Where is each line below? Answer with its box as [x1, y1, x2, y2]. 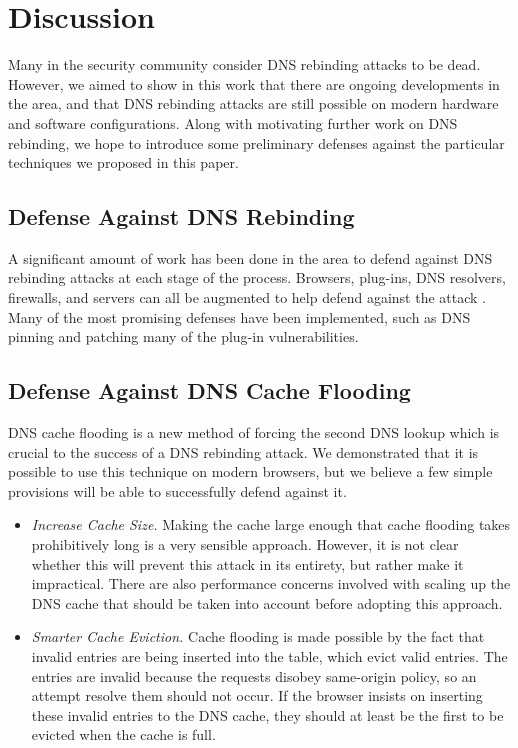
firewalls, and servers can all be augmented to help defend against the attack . [8, 287, 486, 308]
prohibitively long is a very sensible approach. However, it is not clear [31, 534, 459, 555]
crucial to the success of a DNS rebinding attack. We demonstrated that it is [8, 441, 479, 462]
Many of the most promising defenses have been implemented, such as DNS [8, 306, 471, 327]
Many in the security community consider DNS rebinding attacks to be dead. [8, 54, 481, 75]
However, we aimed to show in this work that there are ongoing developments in [8, 73, 500, 94]
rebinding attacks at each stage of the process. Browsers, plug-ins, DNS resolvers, [8, 267, 506, 288]
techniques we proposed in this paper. [8, 152, 239, 173]
